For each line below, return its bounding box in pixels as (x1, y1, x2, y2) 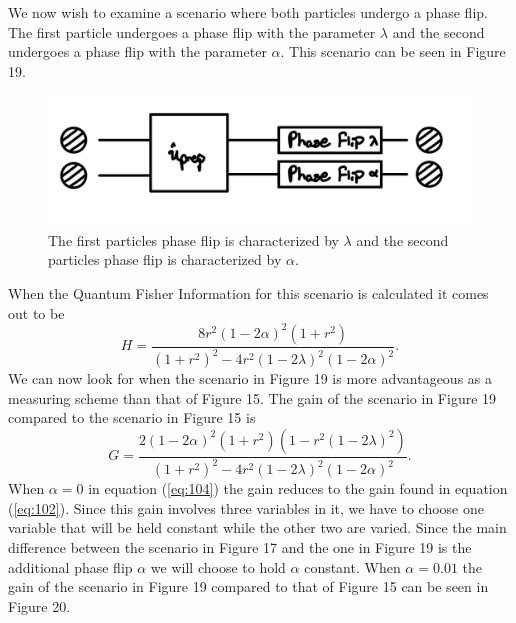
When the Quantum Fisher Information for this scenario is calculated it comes (8, 283, 489, 303)
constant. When (304, 556, 401, 577)
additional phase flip (8, 556, 133, 577)
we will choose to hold (150, 556, 286, 577)
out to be (8, 302, 65, 323)
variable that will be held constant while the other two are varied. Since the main (8, 517, 507, 538)
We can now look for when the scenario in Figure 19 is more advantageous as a (8, 368, 493, 389)
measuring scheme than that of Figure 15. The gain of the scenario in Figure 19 (8, 387, 497, 408)
